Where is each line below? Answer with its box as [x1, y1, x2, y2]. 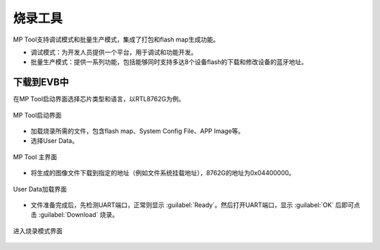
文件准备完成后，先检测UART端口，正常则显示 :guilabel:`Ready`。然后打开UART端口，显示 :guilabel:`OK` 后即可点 [30, 201, 360, 209]
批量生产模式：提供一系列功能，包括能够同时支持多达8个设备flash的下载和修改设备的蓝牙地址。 [30, 58, 308, 66]
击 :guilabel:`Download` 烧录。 [30, 211, 119, 219]
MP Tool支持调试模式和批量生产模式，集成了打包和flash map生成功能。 [13, 35, 220, 44]
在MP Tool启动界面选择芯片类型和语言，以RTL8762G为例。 [13, 95, 185, 104]
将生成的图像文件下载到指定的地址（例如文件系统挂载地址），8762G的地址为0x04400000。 [30, 169, 296, 177]
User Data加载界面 [13, 185, 67, 193]
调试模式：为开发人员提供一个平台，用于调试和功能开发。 [30, 48, 197, 56]
